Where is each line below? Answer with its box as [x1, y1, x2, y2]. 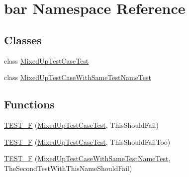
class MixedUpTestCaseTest [4, 55, 89, 66]
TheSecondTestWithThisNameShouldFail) [4, 163, 132, 173]
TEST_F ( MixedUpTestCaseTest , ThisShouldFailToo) [4, 136, 171, 147]
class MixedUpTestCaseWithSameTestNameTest [4, 72, 151, 83]
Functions [4, 96, 55, 112]
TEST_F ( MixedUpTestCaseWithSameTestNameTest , [4, 153, 171, 164]
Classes [4, 32, 42, 47]
